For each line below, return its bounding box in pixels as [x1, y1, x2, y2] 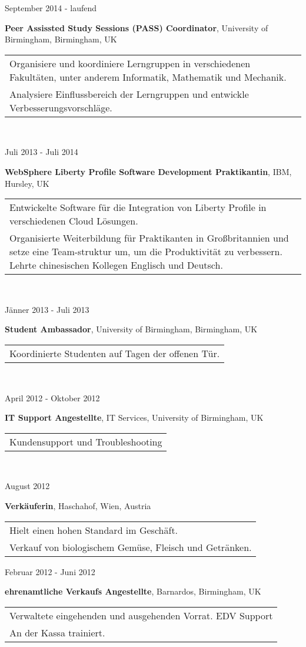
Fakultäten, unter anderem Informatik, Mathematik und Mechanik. [9, 70, 287, 84]
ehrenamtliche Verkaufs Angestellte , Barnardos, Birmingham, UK [5, 585, 261, 598]
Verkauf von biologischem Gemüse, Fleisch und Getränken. [9, 540, 252, 554]
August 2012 [5, 480, 50, 492]
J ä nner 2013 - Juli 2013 [5, 303, 89, 315]
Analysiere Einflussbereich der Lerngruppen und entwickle [9, 87, 249, 101]
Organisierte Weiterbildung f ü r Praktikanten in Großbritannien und [9, 231, 289, 245]
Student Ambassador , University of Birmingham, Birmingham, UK [5, 323, 258, 335]
